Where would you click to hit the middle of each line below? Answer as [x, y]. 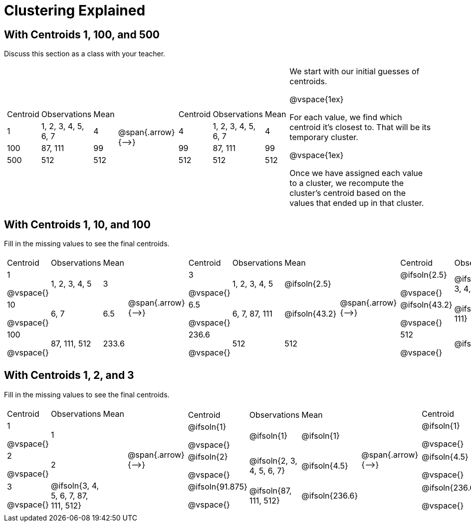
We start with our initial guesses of [354, 72]
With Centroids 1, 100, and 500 [82, 34]
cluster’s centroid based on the [348, 193]
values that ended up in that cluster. [357, 203]
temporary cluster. [324, 137]
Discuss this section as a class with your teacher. [85, 54]
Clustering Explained [75, 10]
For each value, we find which [346, 117]
